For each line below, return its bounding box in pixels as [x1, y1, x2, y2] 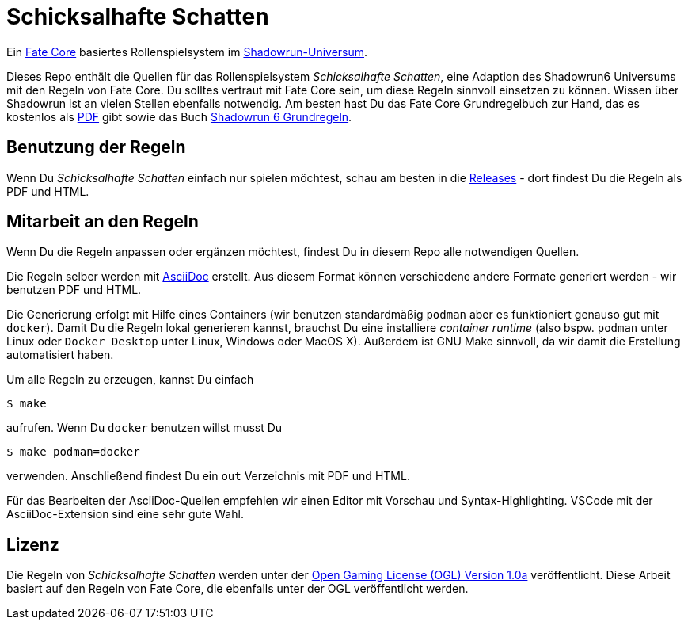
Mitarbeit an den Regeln [6, 212, 199, 232]
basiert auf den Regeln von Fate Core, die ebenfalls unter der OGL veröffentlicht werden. [6, 582, 469, 596]
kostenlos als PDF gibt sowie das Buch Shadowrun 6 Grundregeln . [6, 109, 352, 124]
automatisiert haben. [6, 348, 114, 362]
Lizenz [6, 534, 59, 555]
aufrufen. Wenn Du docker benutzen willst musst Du [6, 421, 283, 435]
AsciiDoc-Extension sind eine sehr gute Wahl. [6, 507, 244, 521]
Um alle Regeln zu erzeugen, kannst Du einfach [6, 372, 254, 387]
